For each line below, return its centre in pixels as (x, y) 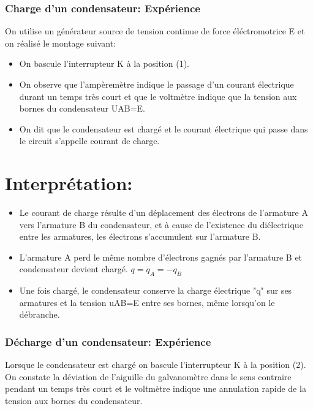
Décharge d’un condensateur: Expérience (108, 341)
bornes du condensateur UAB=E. (82, 108)
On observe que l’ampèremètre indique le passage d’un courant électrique (156, 84)
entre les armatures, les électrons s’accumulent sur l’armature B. (140, 236)
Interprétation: (69, 183)
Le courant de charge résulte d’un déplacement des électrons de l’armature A (164, 212)
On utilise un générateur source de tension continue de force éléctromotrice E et (155, 31)
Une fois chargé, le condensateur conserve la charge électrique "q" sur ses (156, 290)
